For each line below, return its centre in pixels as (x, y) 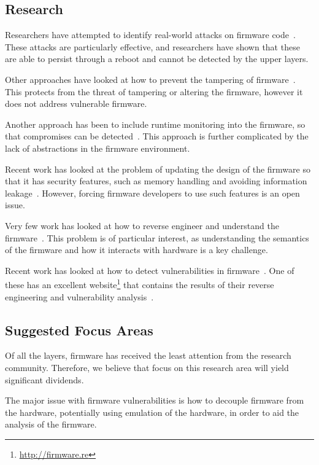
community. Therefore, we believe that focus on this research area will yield (147, 367)
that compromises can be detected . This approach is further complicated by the (157, 136)
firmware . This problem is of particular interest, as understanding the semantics (157, 237)
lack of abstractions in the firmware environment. (98, 148)
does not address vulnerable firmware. (76, 104)
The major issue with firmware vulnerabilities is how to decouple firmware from (155, 400)
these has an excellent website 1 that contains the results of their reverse (140, 283)
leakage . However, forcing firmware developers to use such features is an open (152, 193)
